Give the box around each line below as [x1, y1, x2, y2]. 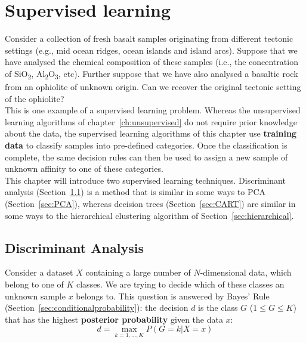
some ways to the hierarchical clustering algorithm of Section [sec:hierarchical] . [5, 209, 294, 221]
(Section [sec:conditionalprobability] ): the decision [5, 301, 188, 314]
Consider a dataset [5, 266, 73, 279]
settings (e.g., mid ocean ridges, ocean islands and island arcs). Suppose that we [5, 44, 298, 56]
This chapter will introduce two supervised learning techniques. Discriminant [5, 174, 286, 186]
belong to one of [5, 277, 64, 290]
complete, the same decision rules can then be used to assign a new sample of [5, 150, 288, 163]
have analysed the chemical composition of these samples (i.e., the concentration [5, 55, 298, 68]
